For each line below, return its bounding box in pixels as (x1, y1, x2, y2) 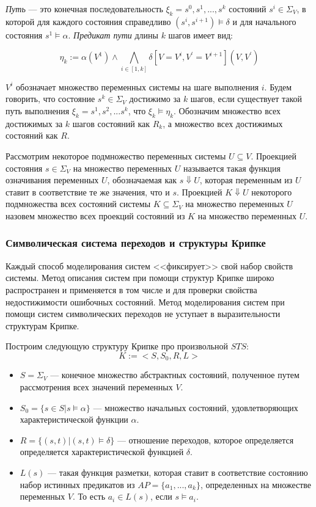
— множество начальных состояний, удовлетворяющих (93, 401, 298, 414)
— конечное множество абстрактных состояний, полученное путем (50, 368, 299, 381)
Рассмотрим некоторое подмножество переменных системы (6, 149, 226, 162)
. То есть (73, 490, 106, 503)
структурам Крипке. (6, 319, 79, 332)
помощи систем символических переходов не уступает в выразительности (6, 307, 281, 320)
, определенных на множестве (200, 478, 312, 491)
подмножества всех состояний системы (6, 197, 151, 210)
